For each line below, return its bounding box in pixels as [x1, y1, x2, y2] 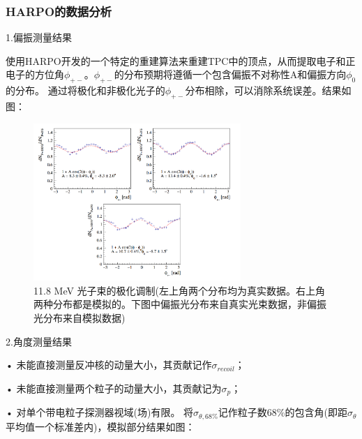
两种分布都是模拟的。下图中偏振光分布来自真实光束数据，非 [33, 297, 307, 311]
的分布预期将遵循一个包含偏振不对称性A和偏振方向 [114, 67, 347, 82]
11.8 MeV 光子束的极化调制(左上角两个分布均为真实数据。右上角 [33, 283, 326, 297]
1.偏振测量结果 [6, 30, 72, 45]
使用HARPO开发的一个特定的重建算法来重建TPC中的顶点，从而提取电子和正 [6, 53, 356, 68]
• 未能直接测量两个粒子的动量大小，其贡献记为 [6, 380, 222, 395]
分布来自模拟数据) [43, 311, 126, 325]
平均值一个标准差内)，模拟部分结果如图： [6, 419, 195, 433]
